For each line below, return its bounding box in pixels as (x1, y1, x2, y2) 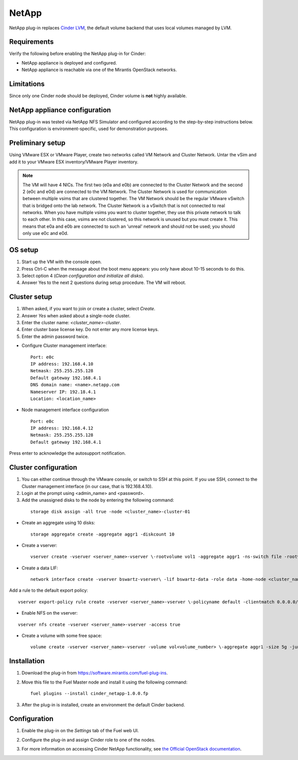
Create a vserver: (21, 542, 57, 548)
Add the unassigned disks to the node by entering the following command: (21, 497, 174, 503)
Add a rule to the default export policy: (9, 587, 88, 593)
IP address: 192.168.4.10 (30, 361, 94, 367)
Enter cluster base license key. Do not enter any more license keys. (21, 327, 159, 333)
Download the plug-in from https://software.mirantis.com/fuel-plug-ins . (21, 670, 168, 676)
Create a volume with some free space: (21, 633, 102, 639)
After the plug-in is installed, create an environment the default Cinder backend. (21, 701, 185, 707)
